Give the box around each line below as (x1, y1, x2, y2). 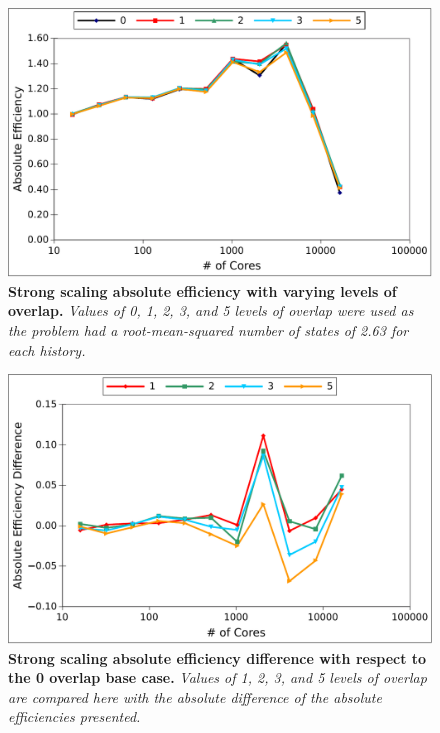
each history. (8, 339, 86, 360)
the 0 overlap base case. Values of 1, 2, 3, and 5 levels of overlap (8, 667, 427, 688)
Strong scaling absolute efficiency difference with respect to (8, 647, 427, 668)
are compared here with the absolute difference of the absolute (8, 686, 382, 707)
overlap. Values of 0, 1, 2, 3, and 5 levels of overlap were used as (8, 300, 414, 321)
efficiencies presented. (8, 706, 141, 727)
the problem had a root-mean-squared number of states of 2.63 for (8, 319, 409, 340)
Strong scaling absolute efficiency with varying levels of (8, 280, 397, 301)
